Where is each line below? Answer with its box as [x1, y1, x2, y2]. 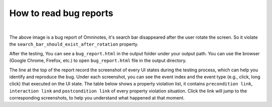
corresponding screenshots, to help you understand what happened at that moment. [9, 95, 185, 101]
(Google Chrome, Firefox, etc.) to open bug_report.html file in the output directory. [9, 58, 187, 64]
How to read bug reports [9, 8, 113, 19]
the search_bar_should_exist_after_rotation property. [9, 41, 139, 47]
